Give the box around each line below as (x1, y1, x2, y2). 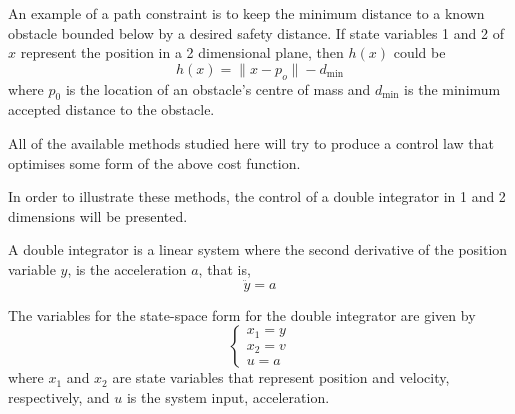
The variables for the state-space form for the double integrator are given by (8, 304, 476, 325)
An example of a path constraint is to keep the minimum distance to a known (8, 3, 485, 23)
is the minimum (404, 78, 501, 99)
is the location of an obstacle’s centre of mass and (65, 78, 371, 99)
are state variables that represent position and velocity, (112, 367, 450, 388)
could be (393, 42, 446, 63)
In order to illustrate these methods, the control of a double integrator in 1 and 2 (8, 186, 506, 207)
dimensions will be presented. (8, 205, 188, 226)
